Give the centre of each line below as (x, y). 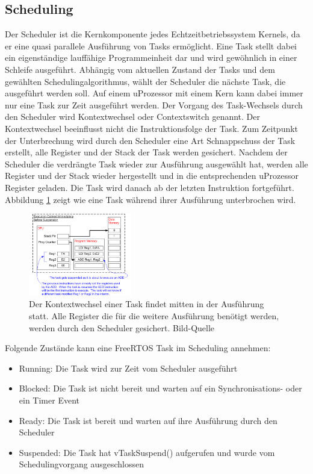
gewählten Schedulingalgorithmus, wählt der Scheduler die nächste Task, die (145, 81)
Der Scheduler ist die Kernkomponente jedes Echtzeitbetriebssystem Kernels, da (153, 34)
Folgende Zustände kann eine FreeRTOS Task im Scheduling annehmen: (138, 348)
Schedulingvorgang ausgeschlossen (82, 464)
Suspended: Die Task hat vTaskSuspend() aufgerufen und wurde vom (147, 452)
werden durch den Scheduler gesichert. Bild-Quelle (122, 327)
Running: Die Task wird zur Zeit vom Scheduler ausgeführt (128, 368)
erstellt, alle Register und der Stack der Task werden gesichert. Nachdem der (146, 152)
